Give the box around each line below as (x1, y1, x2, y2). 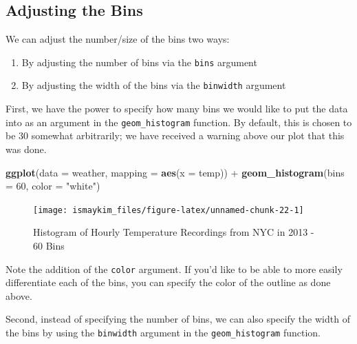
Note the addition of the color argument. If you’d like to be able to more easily (6, 261, 343, 276)
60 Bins (33, 238, 65, 252)
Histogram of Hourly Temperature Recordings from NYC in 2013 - (33, 225, 314, 239)
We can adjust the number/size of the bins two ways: (6, 32, 230, 46)
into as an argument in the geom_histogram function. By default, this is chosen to (6, 114, 352, 129)
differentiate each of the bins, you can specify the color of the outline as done (6, 275, 331, 290)
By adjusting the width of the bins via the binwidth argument (21, 78, 286, 92)
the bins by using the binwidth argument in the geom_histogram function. (6, 325, 321, 340)
